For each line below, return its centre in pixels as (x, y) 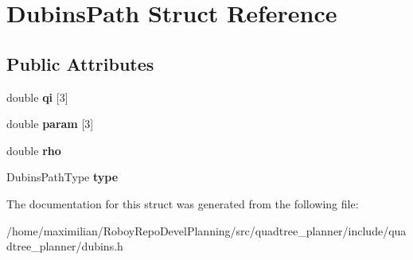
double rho (34, 150)
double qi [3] (37, 97)
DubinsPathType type (62, 177)
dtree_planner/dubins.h (65, 246)
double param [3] (50, 124)
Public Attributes (80, 63)
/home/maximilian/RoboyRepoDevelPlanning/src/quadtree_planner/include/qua (206, 230)
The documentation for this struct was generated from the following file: (183, 203)
